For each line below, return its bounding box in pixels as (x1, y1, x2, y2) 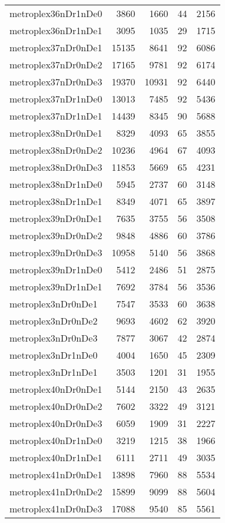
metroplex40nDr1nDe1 (9, 451, 102, 464)
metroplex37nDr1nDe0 (9, 92, 102, 105)
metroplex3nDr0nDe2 (9, 314, 98, 327)
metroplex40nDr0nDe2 (9, 399, 102, 413)
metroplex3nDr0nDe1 (9, 297, 98, 310)
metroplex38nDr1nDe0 (9, 177, 102, 191)
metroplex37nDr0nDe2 (9, 58, 102, 71)
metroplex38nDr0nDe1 (9, 126, 102, 140)
